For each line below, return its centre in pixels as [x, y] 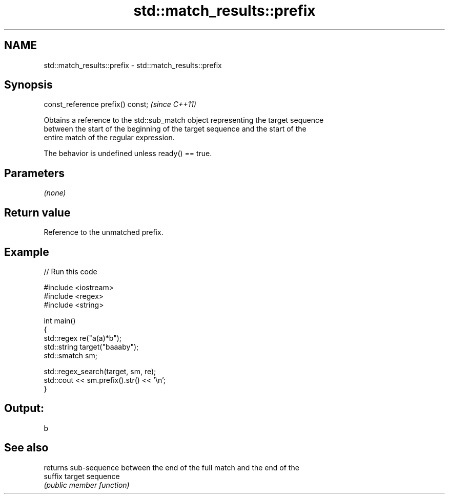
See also [26, 448]
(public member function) [87, 485]
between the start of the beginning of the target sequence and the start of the [175, 129]
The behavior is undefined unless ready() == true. [128, 154]
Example [27, 252]
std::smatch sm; [70, 355]
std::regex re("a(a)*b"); [83, 338]
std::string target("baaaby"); [91, 347]
